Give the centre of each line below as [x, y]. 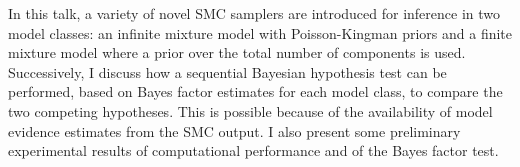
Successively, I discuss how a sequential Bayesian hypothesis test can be [227, 71]
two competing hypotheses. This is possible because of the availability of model [250, 110]
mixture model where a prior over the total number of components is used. [237, 52]
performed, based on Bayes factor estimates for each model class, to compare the [255, 91]
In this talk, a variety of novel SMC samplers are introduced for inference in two [254, 13]
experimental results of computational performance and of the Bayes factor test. [253, 150]
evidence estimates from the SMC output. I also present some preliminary [234, 130]
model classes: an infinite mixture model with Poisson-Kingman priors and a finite [260, 32]
